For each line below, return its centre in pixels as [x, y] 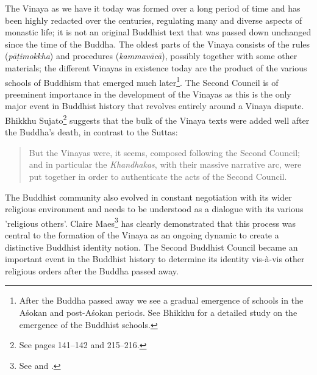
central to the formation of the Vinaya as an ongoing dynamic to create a [142, 235]
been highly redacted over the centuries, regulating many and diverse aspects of [154, 20]
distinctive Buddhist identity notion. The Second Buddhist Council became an [151, 247]
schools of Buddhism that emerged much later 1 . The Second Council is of [142, 81]
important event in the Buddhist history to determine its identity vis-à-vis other [155, 259]
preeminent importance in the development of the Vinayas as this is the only [148, 94]
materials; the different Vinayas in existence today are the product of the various [156, 67]
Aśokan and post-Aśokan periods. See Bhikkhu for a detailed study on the [158, 312]
